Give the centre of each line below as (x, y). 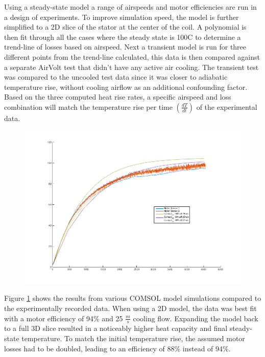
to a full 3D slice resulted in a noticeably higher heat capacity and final (116, 328)
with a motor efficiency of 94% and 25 (64, 318)
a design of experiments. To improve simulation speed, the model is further (122, 17)
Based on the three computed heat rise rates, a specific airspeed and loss (118, 97)
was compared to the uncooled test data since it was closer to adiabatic (116, 77)
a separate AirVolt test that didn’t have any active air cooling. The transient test (131, 67)
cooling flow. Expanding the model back (196, 318)
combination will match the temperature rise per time (88, 106)
